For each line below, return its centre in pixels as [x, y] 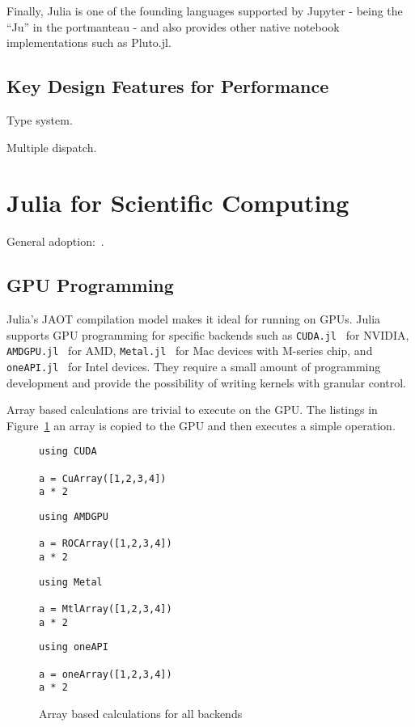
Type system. [40, 119]
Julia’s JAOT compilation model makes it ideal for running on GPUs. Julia [194, 319]
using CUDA [68, 452]
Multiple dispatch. [52, 147]
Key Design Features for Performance [168, 86]
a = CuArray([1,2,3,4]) [103, 478]
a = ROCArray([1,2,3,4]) [106, 544]
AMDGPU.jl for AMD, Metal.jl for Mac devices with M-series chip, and [190, 351]
